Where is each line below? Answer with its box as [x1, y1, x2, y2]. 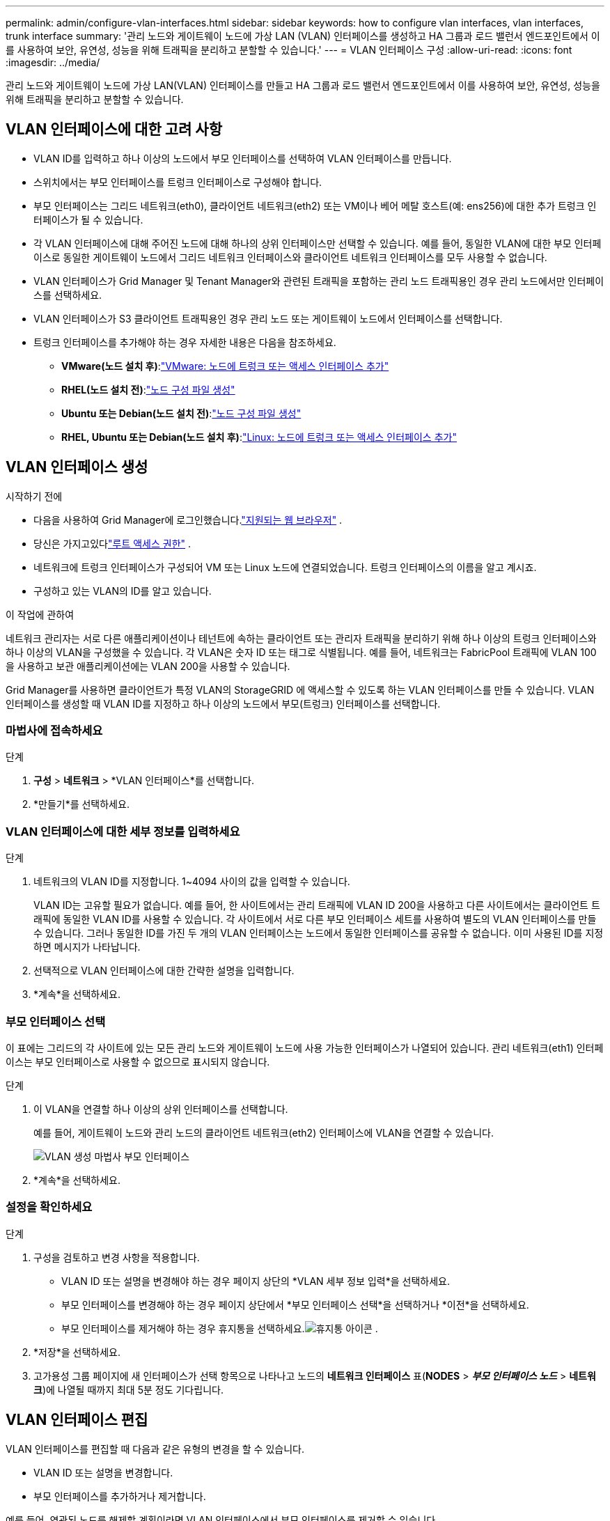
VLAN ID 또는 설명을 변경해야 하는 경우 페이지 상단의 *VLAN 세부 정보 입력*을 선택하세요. [61, 1274, 450, 1287]
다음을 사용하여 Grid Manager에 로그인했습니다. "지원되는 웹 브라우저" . [33, 513, 343, 526]
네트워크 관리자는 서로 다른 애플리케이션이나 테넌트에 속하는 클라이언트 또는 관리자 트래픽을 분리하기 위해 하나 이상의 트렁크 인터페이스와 [6, 632, 597, 644]
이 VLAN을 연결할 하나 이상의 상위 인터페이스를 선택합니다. [33, 1102, 288, 1115]
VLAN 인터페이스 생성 [6, 458, 148, 476]
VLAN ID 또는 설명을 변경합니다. [33, 1466, 173, 1479]
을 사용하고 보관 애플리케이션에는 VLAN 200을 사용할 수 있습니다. [6, 660, 290, 672]
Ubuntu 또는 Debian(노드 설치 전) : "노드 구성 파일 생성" [61, 407, 302, 419]
